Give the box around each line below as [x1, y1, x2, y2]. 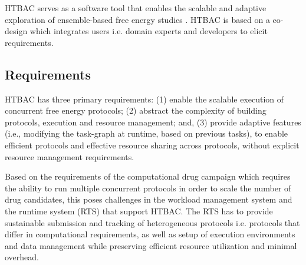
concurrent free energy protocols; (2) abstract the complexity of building [5, 104, 266, 117]
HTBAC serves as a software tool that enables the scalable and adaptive [5, 2, 266, 14]
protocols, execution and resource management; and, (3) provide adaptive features [5, 115, 301, 128]
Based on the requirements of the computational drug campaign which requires [5, 170, 291, 183]
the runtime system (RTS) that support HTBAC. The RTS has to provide [5, 204, 273, 217]
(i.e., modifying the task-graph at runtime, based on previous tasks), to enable [5, 127, 288, 140]
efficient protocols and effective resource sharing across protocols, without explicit [5, 138, 300, 151]
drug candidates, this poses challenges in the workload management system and [5, 193, 292, 206]
